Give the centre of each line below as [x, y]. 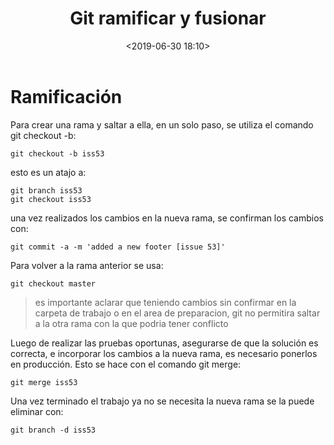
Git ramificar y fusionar [168, 18]
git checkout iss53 [51, 199]
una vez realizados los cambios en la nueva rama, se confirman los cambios [167, 218]
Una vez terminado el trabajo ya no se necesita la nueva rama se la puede [162, 401]
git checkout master [53, 283]
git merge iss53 [44, 382]
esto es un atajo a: [48, 172]
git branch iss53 [46, 190]
